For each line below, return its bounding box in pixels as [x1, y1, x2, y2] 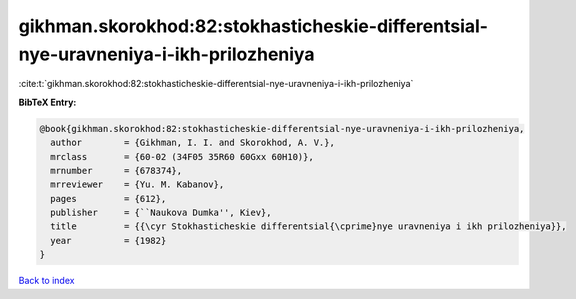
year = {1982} [50, 235, 167, 246]
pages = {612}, [50, 193, 167, 204]
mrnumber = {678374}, [50, 165, 183, 176]
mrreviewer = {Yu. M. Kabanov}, [50, 179, 225, 190]
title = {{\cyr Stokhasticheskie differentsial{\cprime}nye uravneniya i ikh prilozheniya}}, [50, 221, 567, 232]
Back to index [18, 275, 75, 287]
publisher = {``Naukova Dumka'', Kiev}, [50, 207, 272, 219]
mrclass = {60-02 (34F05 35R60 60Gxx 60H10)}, [50, 151, 314, 162]
